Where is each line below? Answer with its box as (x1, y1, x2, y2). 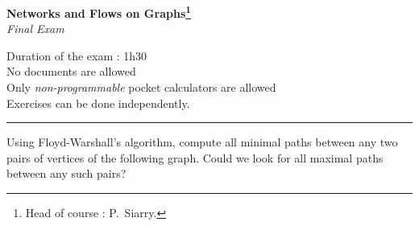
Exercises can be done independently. (6, 94, 190, 111)
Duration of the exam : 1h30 (6, 47, 147, 64)
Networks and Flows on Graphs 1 (6, 2, 191, 21)
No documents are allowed (6, 63, 136, 80)
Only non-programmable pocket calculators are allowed (6, 79, 276, 96)
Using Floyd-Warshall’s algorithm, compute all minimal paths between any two (6, 134, 398, 150)
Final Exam (6, 20, 64, 37)
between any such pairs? (6, 165, 127, 182)
